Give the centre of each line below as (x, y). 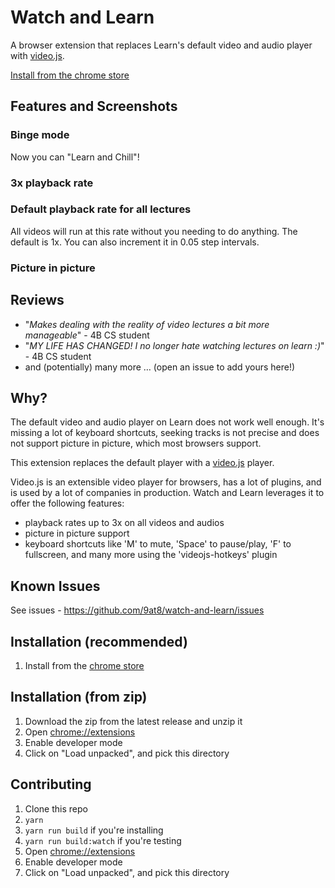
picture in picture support (77, 533)
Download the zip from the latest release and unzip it (133, 721)
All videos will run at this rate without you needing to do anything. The (154, 231)
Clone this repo (56, 808)
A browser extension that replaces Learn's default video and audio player (161, 45)
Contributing (51, 784)
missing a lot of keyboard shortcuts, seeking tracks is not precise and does (165, 433)
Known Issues (55, 586)
